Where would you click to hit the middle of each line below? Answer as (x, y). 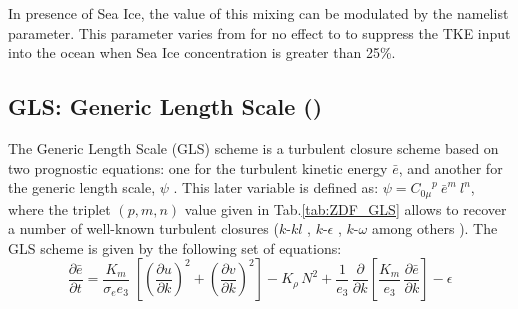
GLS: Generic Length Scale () (165, 106)
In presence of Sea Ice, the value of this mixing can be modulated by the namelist (258, 13)
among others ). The (434, 228)
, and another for (450, 167)
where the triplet (59, 208)
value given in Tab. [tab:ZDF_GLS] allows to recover (345, 208)
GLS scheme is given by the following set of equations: (175, 247)
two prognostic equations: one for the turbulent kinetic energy (198, 167)
